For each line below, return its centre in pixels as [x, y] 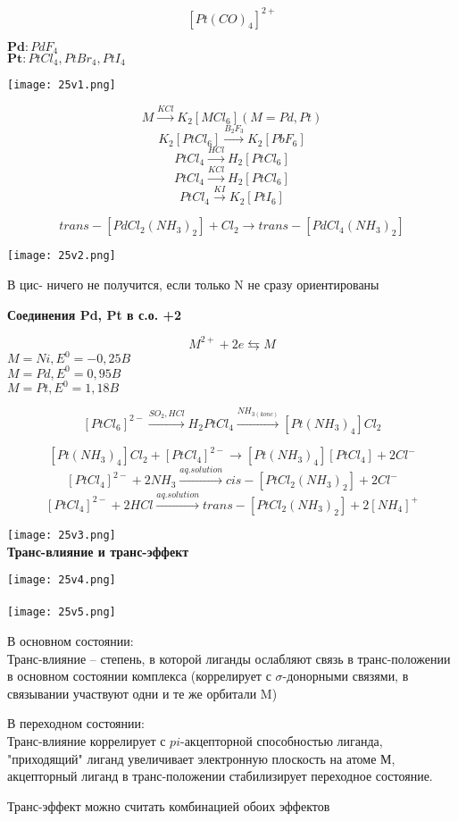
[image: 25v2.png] [62, 256]
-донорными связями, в [346, 676]
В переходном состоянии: [76, 723]
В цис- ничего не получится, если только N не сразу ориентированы [193, 285]
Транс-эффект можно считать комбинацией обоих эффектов [169, 805]
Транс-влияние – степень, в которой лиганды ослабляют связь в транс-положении [229, 658]
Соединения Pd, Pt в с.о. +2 [95, 314]
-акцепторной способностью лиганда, [281, 740]
